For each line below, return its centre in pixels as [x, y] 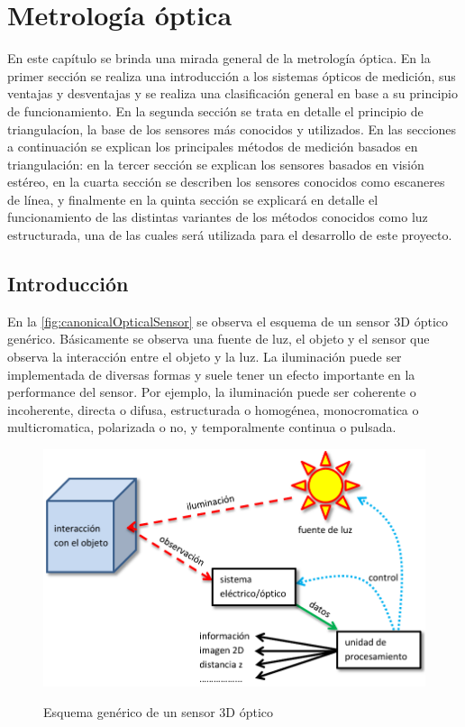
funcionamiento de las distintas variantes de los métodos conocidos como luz [218, 217]
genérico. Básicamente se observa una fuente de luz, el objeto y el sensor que [219, 339]
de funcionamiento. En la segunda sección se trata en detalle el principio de [215, 110]
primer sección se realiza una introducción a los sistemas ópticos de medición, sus [232, 75]
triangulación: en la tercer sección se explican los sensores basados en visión [216, 164]
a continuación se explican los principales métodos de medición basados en [213, 147]
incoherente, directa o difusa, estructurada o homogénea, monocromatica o [213, 409]
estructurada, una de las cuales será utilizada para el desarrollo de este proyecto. [230, 235]
